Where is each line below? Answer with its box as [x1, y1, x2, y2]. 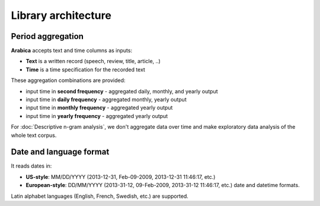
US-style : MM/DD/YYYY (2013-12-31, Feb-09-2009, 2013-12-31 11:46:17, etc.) [25, 173, 216, 180]
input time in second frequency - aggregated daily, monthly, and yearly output [25, 87, 219, 94]
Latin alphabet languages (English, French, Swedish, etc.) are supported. [11, 192, 189, 200]
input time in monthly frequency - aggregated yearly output [25, 104, 173, 112]
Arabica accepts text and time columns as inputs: [11, 47, 133, 54]
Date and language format [11, 147, 110, 157]
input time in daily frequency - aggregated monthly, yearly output [25, 96, 187, 103]
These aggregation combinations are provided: [11, 77, 126, 84]
